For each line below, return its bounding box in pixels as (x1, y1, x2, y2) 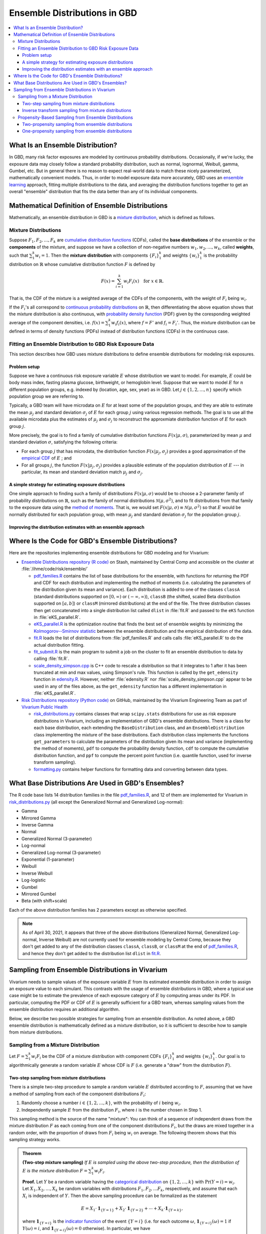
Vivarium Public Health (21, 704, 68, 710)
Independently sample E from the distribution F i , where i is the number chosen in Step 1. (21, 1107, 202, 1114)
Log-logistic (21, 877, 46, 883)
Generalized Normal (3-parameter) (21, 836, 92, 842)
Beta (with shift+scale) (21, 898, 67, 904)
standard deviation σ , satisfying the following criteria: (9, 439, 118, 445)
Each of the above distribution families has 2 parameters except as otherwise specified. (9, 907, 187, 913)
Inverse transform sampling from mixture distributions (22, 108, 132, 114)
